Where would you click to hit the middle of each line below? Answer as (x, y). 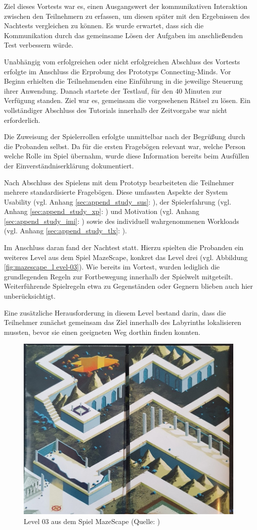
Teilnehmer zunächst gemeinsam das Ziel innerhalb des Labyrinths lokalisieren (123, 322)
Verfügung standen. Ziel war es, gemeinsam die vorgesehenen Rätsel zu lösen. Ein (127, 100)
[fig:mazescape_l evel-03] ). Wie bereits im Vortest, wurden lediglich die (112, 267)
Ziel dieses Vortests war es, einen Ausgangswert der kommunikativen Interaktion (126, 6)
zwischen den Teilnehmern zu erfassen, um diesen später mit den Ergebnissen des (127, 16)
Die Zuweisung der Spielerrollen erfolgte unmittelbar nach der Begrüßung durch (125, 136)
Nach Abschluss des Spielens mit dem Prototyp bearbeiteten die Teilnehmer (119, 182)
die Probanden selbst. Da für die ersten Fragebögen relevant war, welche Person (125, 146)
